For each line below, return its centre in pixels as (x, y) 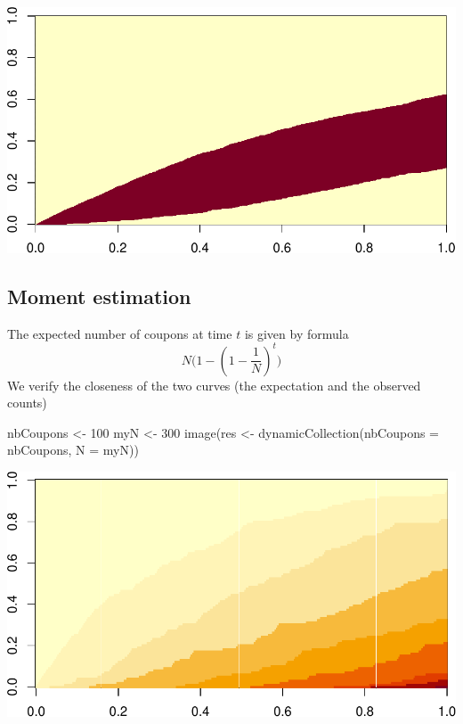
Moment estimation (99, 296)
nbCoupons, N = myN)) (73, 450)
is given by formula (296, 333)
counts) (27, 403)
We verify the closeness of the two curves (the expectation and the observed (214, 385)
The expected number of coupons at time (120, 333)
